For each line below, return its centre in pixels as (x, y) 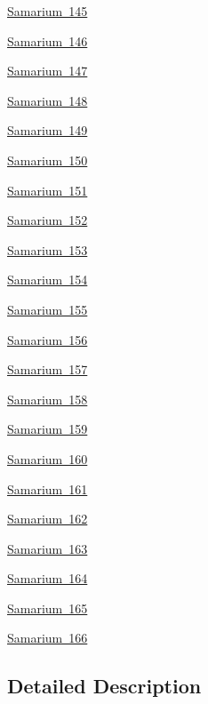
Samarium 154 (48, 280)
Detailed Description (104, 686)
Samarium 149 (48, 130)
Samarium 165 (48, 608)
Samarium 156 (48, 339)
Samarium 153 (48, 249)
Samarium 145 (48, 11)
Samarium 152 (48, 220)
